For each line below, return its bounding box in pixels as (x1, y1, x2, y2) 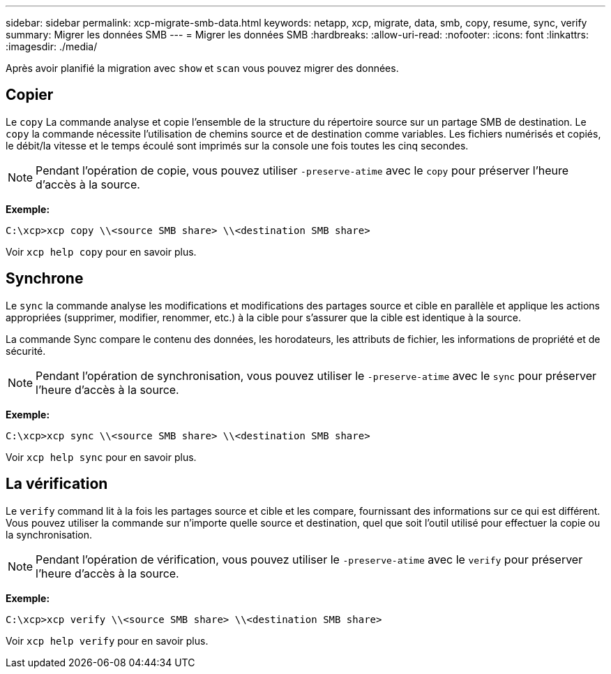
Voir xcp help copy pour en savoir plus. (6, 245, 197, 258)
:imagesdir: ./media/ (6, 41, 98, 52)
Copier (6, 86, 54, 104)
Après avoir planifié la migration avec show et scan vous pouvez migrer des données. (6, 62, 399, 74)
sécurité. (6, 344, 46, 357)
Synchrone (6, 270, 84, 288)
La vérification (6, 475, 108, 493)
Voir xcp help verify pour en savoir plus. (6, 634, 209, 647)
